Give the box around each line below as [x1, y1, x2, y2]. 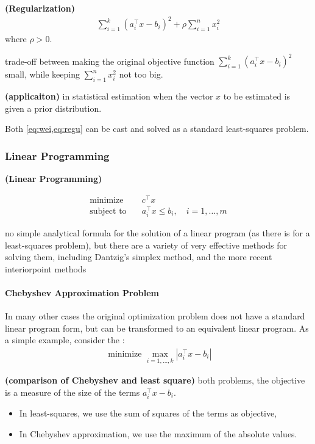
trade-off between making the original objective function [5, 54, 214, 67]
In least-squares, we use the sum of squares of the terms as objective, [19, 406, 277, 419]
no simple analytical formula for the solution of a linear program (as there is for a [5, 226, 310, 239]
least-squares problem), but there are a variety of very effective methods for [5, 238, 287, 251]
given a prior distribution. [5, 101, 102, 114]
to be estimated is [223, 90, 291, 103]
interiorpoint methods [5, 262, 87, 275]
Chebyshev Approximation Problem [5, 286, 159, 299]
